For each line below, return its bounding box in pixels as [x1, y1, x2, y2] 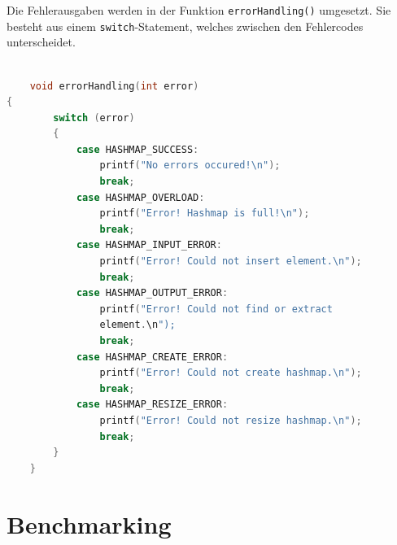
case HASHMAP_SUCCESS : [76, 143, 199, 155]
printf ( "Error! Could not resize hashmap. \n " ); [99, 414, 362, 426]
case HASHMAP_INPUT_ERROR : [76, 239, 222, 251]
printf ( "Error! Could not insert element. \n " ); [99, 255, 362, 268]
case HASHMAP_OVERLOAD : [76, 191, 205, 203]
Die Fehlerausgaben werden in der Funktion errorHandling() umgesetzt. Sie [7, 2, 391, 18]
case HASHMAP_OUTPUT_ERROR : [76, 287, 229, 299]
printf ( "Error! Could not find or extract [99, 303, 333, 315]
